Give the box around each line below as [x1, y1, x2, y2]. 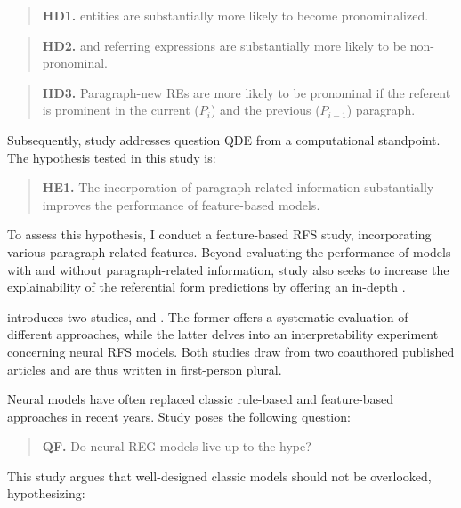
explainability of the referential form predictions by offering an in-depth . [7, 278, 406, 296]
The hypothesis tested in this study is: [7, 148, 216, 166]
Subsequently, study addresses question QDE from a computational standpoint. [7, 130, 441, 149]
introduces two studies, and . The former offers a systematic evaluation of [7, 307, 408, 326]
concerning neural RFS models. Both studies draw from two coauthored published [7, 342, 455, 360]
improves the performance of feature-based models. [42, 195, 320, 214]
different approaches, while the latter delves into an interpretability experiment [7, 325, 439, 343]
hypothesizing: [7, 484, 85, 503]
